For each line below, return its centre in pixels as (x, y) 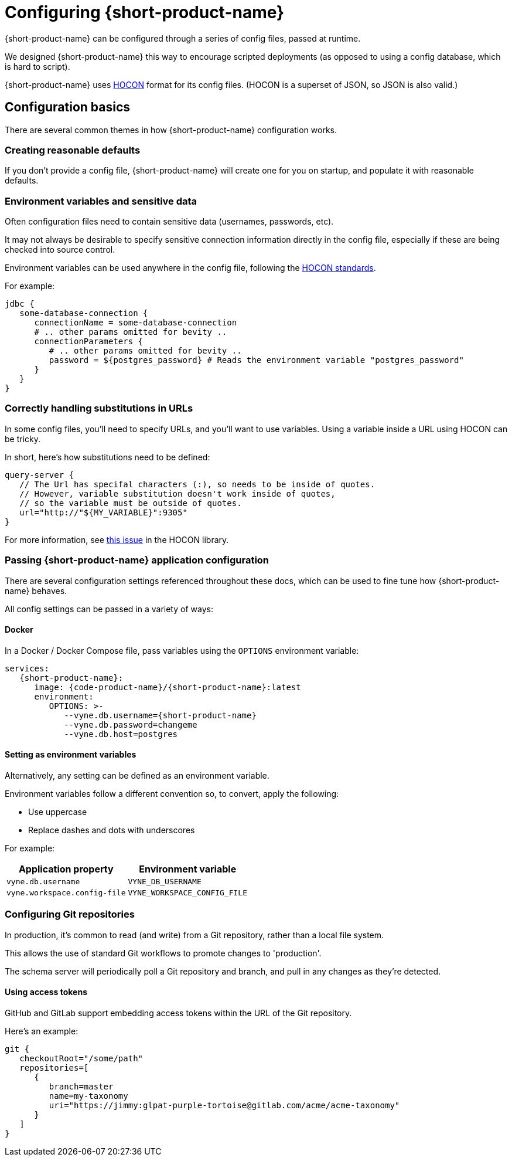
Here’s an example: (42, 1031)
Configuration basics (68, 107)
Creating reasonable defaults (73, 150)
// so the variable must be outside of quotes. (131, 503)
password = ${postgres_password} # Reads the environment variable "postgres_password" (256, 360)
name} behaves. (36, 590)
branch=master (81, 1087)
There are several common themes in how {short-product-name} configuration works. (171, 130)
